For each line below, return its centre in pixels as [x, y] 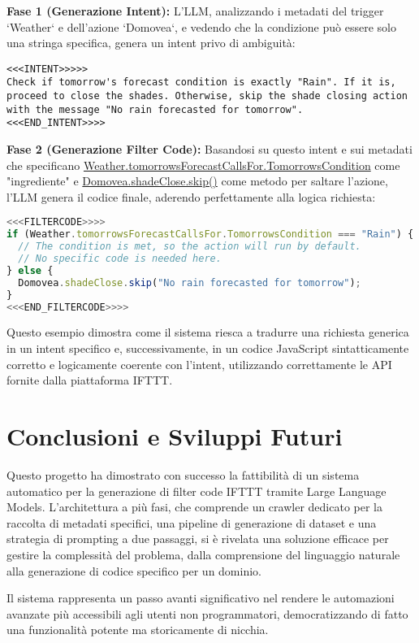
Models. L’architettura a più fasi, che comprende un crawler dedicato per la [194, 507]
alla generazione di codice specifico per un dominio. [134, 570]
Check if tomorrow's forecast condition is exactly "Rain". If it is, [201, 83]
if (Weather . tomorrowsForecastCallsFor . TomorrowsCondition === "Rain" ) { [210, 235]
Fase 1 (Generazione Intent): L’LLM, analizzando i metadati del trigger [195, 11]
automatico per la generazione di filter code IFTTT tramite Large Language [197, 491]
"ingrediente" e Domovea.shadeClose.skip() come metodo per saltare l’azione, [197, 181]
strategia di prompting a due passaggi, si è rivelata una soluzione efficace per [198, 539]
